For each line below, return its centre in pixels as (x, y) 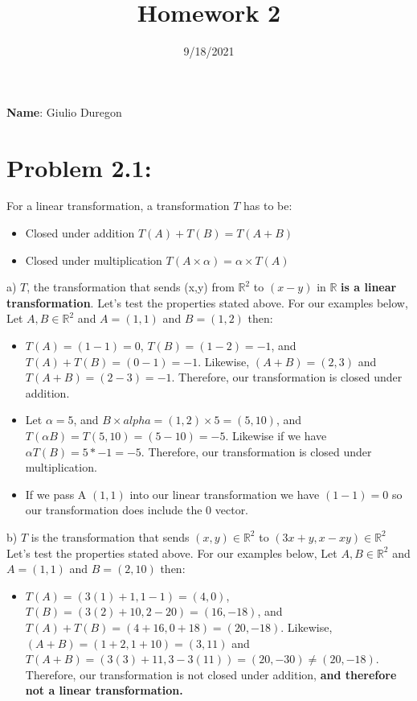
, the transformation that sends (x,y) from (131, 287)
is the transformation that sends (110, 536)
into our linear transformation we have (225, 494)
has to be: (268, 206)
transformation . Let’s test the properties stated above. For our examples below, (207, 302)
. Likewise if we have (276, 435)
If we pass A (56, 494)
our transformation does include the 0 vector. (137, 510)
